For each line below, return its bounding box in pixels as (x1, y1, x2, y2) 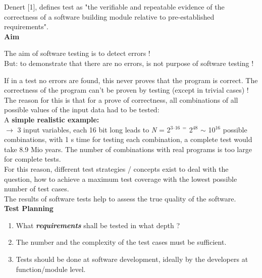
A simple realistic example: (4, 114, 99, 124)
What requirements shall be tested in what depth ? (16, 220, 180, 230)
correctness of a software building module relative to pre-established (4, 11, 215, 22)
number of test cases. (4, 183, 69, 194)
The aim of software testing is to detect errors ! (4, 48, 150, 58)
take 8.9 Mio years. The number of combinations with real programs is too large (4, 144, 252, 154)
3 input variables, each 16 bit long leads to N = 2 (17, 124, 171, 134)
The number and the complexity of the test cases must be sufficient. (16, 237, 227, 247)
